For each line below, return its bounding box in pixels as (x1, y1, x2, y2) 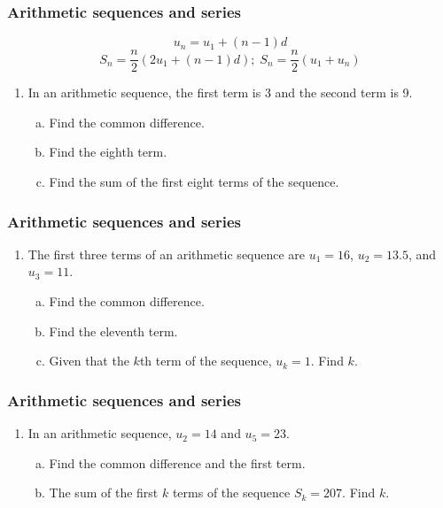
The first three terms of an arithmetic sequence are (27, 244, 306, 263)
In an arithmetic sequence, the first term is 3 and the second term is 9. (27, 83, 413, 102)
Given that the (49, 351, 129, 370)
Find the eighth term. (49, 142, 167, 161)
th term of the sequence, (139, 351, 272, 370)
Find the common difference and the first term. (49, 453, 306, 472)
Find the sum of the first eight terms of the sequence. (49, 173, 339, 191)
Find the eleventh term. (49, 321, 178, 340)
